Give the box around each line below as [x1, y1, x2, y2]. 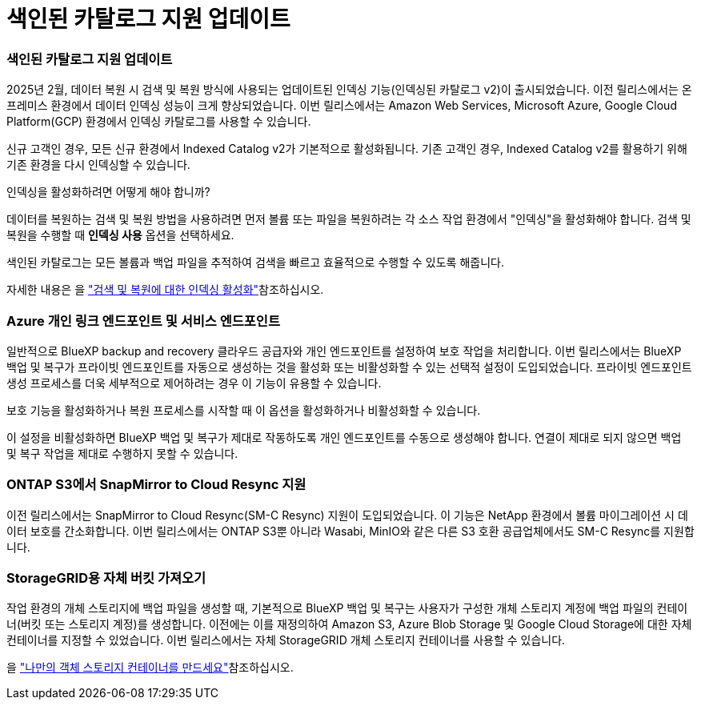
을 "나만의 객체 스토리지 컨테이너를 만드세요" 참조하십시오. [6, 660, 294, 675]
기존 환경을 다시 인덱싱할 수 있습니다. [6, 158, 190, 172]
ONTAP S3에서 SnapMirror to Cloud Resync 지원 [6, 476, 306, 493]
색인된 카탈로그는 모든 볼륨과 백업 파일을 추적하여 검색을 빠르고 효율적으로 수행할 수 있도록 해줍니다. [6, 255, 504, 270]
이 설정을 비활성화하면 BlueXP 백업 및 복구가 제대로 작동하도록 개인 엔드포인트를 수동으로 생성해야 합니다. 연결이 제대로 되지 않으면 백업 [6, 430, 682, 444]
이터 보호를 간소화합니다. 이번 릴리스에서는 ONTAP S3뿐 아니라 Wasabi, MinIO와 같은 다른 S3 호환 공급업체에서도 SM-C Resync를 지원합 [6, 523, 695, 538]
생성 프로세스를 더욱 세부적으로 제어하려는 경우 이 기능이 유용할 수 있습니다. [6, 375, 382, 390]
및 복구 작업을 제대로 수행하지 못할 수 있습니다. [6, 446, 238, 460]
